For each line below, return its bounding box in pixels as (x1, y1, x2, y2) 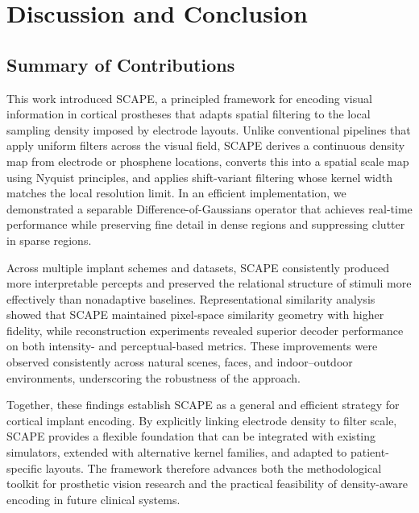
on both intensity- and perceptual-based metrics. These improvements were (6, 337, 378, 354)
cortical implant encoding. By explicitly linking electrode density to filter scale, (6, 412, 397, 428)
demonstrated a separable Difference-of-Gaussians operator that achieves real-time (6, 200, 413, 217)
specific (6, 459, 43, 476)
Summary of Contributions (6, 52, 235, 77)
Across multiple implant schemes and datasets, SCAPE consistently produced (6, 259, 390, 275)
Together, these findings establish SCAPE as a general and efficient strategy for (6, 396, 400, 413)
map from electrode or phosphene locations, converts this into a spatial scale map (6, 152, 409, 169)
